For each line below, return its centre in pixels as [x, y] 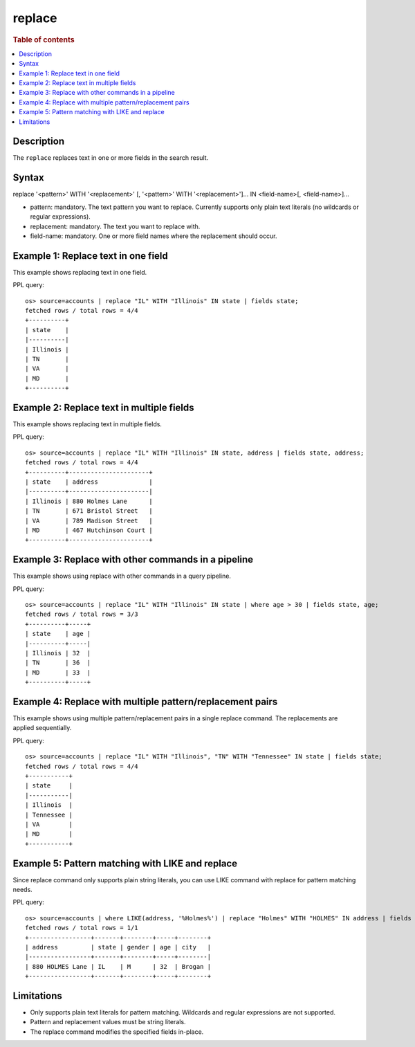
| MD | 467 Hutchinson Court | [89, 530]
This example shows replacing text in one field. [80, 272]
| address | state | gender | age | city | [118, 947]
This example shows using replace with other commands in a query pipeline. [122, 576]
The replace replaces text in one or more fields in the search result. [111, 158]
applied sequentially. [42, 728]
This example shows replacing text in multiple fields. [87, 424]
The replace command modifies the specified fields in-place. [117, 1032]
